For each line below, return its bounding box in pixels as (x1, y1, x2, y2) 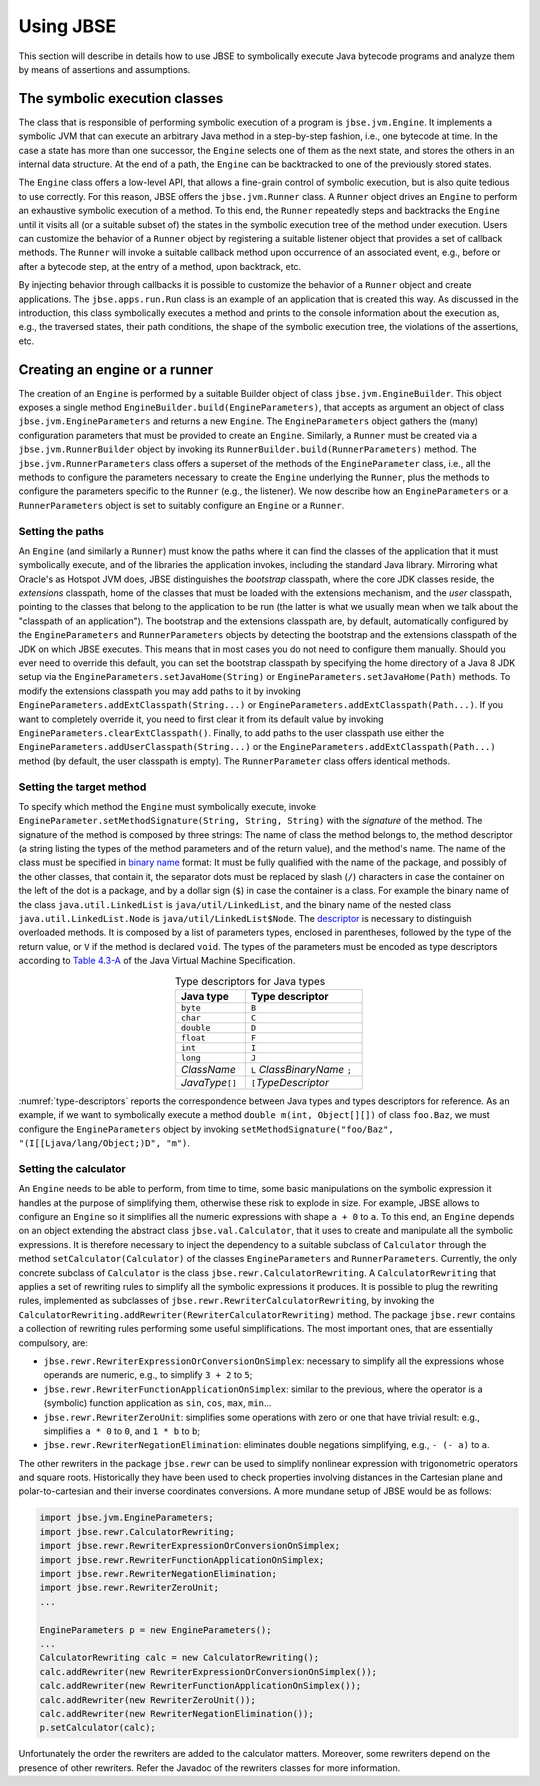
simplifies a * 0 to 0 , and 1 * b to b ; (43, 1425, 200, 1437)
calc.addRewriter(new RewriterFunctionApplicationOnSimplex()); (39, 1680, 362, 1692)
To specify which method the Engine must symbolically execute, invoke (18, 800, 317, 812)
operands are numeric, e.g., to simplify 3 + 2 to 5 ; (43, 1369, 253, 1381)
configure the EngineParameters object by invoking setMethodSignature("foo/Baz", (18, 1123, 394, 1135)
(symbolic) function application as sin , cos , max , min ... (43, 1397, 272, 1409)
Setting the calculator (18, 1161, 126, 1175)
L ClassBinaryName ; (250, 1062, 352, 1076)
